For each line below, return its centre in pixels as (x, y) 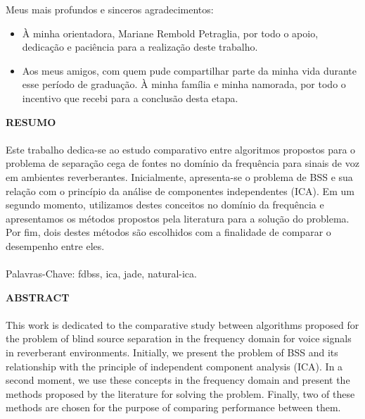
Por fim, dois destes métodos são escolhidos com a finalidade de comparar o (168, 232)
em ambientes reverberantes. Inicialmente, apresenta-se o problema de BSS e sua (179, 176)
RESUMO (31, 121)
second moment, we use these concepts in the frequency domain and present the (178, 380)
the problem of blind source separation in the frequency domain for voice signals (179, 338)
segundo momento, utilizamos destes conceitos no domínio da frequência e (165, 205)
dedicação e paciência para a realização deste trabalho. (140, 47)
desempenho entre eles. (55, 245)
